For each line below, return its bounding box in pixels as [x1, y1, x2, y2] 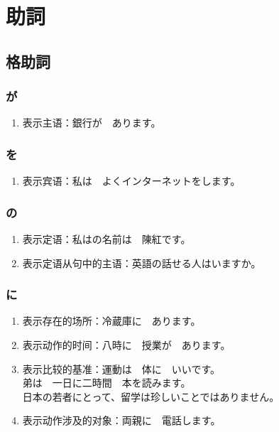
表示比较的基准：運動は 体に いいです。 [22, 361, 220, 376]
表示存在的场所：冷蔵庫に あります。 [22, 313, 201, 328]
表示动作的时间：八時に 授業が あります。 [22, 337, 231, 352]
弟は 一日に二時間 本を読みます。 [22, 375, 191, 390]
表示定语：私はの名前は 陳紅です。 [22, 232, 191, 246]
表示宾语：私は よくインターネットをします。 [22, 173, 241, 188]
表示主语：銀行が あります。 [22, 115, 161, 130]
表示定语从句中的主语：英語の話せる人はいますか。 [22, 255, 261, 270]
